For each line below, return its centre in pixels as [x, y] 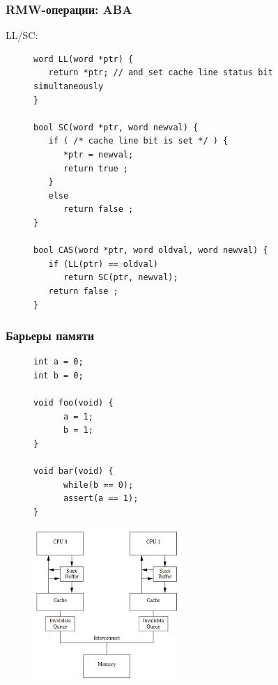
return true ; [96, 168]
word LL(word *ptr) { [84, 59]
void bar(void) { [74, 471]
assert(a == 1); [101, 499]
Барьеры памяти [50, 336]
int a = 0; [59, 362]
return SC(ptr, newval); [121, 278]
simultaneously [69, 86]
